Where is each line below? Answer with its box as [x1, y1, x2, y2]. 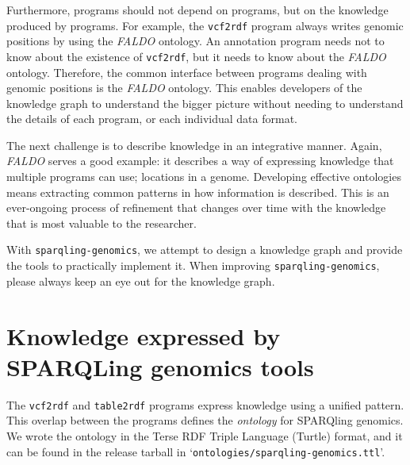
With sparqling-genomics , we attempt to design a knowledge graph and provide [6, 241, 403, 258]
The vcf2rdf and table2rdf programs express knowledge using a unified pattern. [6, 396, 404, 413]
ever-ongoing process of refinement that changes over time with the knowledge [6, 199, 386, 216]
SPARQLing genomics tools [6, 350, 314, 382]
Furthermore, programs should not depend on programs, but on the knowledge [6, 2, 389, 17]
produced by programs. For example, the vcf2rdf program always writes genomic [6, 17, 404, 33]
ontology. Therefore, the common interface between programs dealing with [6, 63, 367, 80]
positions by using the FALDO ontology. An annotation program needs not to [6, 33, 385, 49]
